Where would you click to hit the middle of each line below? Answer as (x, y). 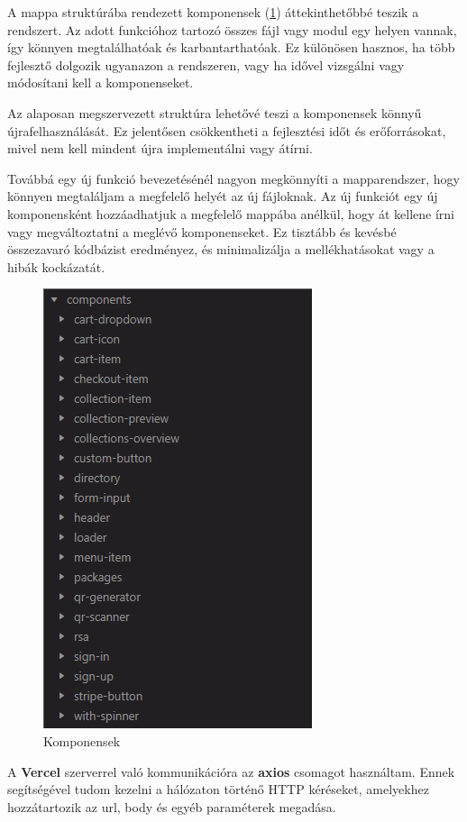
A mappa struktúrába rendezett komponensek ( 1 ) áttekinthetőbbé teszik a (213, 12)
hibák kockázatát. (56, 266)
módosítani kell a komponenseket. (101, 82)
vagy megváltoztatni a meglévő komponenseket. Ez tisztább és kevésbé (202, 231)
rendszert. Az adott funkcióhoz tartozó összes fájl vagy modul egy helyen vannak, (232, 29)
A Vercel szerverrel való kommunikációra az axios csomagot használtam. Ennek (231, 771)
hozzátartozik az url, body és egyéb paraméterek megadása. (172, 806)
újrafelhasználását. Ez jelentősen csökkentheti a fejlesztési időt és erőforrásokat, (227, 130)
